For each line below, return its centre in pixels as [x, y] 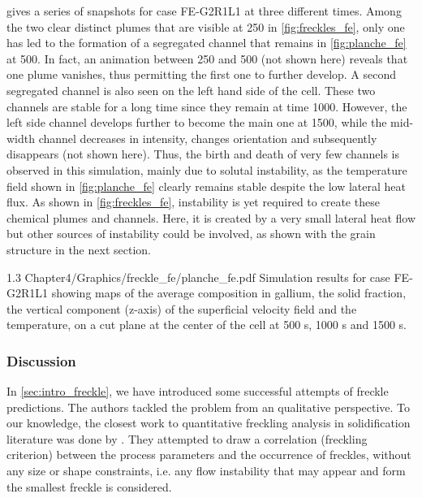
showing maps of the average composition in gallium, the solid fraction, [229, 293]
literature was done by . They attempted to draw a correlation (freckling [187, 438]
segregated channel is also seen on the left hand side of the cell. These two [191, 90]
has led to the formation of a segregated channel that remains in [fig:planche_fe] [207, 43]
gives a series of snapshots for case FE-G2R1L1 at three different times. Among [204, 11]
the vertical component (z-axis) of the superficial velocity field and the [182, 308]
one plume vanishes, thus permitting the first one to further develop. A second [202, 74]
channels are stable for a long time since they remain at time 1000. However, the [207, 106]
